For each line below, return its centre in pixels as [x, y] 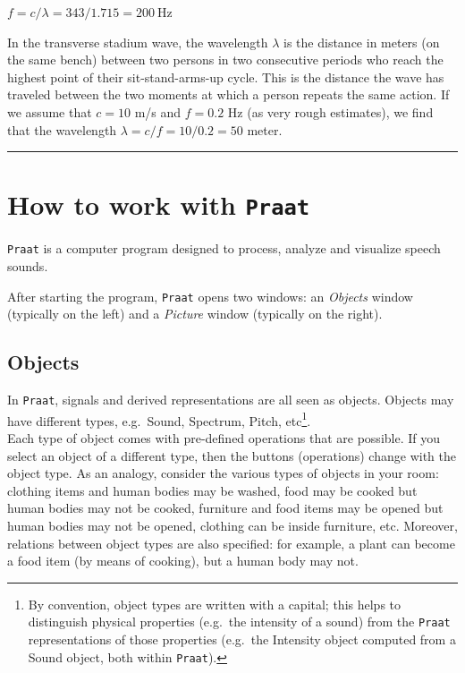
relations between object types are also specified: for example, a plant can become [231, 543]
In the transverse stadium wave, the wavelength [138, 42]
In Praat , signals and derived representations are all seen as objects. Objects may [231, 400]
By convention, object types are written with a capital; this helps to [215, 604]
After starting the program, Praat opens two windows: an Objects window [210, 296]
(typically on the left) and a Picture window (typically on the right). [195, 314]
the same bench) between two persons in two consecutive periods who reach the [225, 60]
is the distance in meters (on [362, 42]
